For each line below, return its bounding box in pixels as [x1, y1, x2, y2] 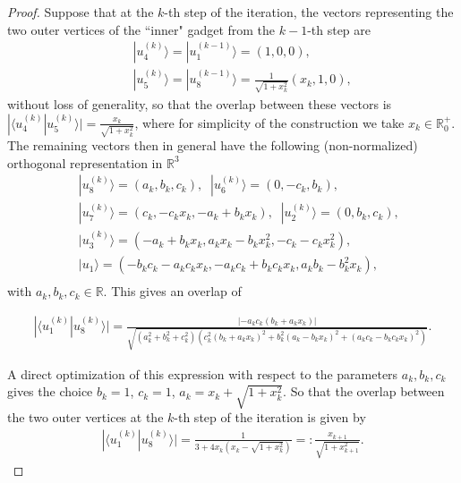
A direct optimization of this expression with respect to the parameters [7, 364, 398, 383]
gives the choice [7, 382, 93, 401]
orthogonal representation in [7, 153, 163, 172]
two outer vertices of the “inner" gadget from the [7, 20, 276, 38]
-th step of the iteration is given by [174, 408, 366, 427]
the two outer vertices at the [7, 408, 164, 427]
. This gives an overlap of [103, 282, 242, 301]
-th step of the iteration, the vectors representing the [164, 3, 454, 21]
